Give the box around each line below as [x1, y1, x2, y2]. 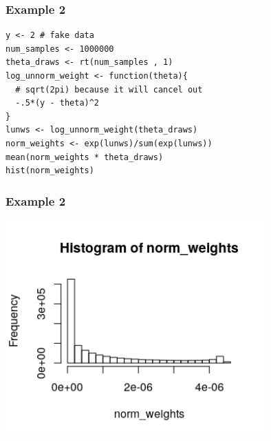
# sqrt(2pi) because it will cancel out [15, 84, 203, 95]
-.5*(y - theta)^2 [15, 98, 100, 108]
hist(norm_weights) [6, 166, 94, 176]
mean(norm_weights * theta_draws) [6, 152, 164, 162]
